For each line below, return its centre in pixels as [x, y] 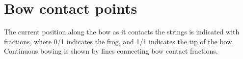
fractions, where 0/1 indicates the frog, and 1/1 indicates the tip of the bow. [119, 41]
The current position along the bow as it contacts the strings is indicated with [122, 32]
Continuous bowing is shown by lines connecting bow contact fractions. [111, 51]
